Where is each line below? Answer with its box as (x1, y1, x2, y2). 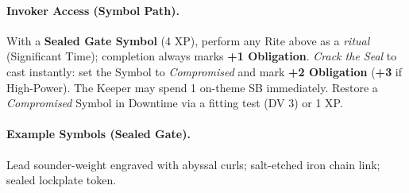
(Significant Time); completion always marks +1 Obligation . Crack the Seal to (6, 48, 397, 64)
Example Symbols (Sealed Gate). (6, 125, 191, 142)
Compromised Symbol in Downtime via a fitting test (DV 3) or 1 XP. (6, 95, 343, 111)
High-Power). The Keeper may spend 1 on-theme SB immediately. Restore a (6, 79, 378, 95)
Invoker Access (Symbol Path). (6, 2, 179, 18)
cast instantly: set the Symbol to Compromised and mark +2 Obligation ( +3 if (6, 63, 403, 79)
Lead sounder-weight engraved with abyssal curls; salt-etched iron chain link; (6, 156, 380, 172)
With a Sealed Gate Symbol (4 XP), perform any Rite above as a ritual (6, 32, 370, 48)
